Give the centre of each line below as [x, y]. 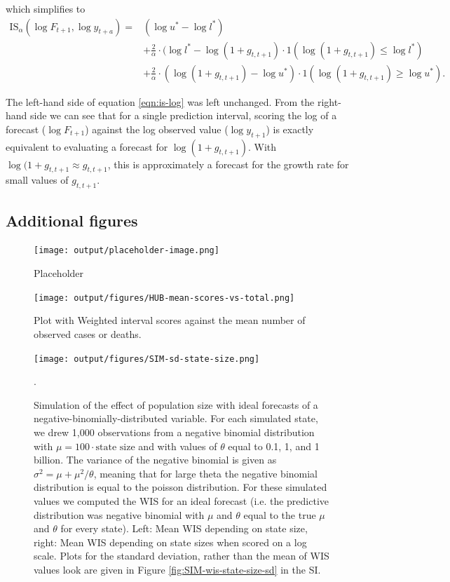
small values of [37, 180]
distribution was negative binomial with [119, 514]
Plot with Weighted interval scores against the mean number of [170, 320]
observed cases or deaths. [88, 333]
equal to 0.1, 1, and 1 [274, 446]
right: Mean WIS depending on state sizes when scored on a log [170, 542]
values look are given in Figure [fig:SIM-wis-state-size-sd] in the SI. [177, 569]
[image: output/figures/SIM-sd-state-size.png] [147, 359]
